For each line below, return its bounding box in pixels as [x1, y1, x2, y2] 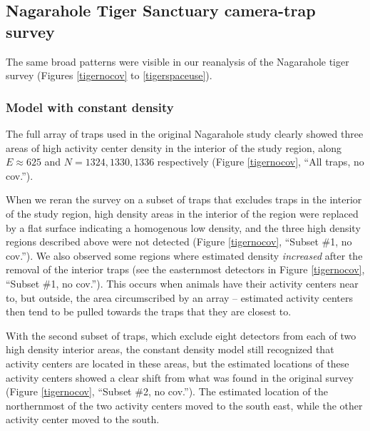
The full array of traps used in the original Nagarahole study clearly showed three [6, 126, 364, 141]
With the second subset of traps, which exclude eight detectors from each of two [6, 328, 356, 343]
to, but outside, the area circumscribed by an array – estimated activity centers [6, 290, 354, 305]
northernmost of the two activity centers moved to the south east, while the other [6, 397, 363, 412]
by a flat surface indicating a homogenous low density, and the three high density [6, 220, 361, 235]
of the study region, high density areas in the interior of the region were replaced [6, 206, 359, 220]
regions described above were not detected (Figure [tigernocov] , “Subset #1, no [6, 234, 352, 249]
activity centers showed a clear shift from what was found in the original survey [6, 370, 354, 385]
